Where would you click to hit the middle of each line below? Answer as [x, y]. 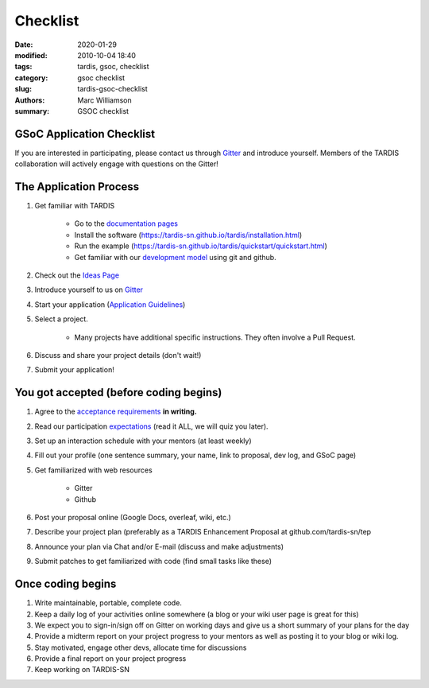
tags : [23, 67]
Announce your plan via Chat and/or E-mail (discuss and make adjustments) [159, 546]
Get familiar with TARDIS [75, 206]
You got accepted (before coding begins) [118, 393]
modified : [31, 55]
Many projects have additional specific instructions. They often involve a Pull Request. [215, 337]
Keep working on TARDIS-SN [82, 670]
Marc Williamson [105, 100]
